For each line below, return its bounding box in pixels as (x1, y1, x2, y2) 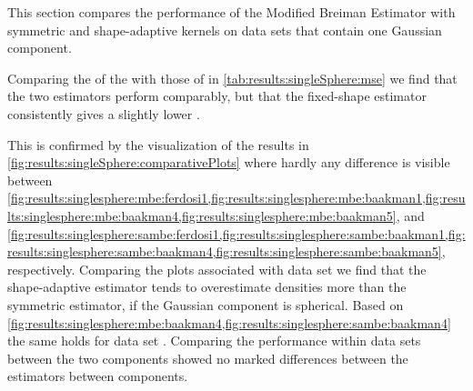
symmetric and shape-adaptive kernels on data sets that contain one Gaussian (7, 20, 442, 39)
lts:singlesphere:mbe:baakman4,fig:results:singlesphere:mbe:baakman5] (7, 206, 397, 225)
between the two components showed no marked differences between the (7, 348, 408, 367)
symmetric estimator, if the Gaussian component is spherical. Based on (7, 295, 404, 314)
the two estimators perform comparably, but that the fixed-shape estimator (7, 86, 427, 105)
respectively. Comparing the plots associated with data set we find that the (7, 259, 427, 278)
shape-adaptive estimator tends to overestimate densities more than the (7, 277, 407, 296)
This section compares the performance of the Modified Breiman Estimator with (7, 3, 456, 21)
